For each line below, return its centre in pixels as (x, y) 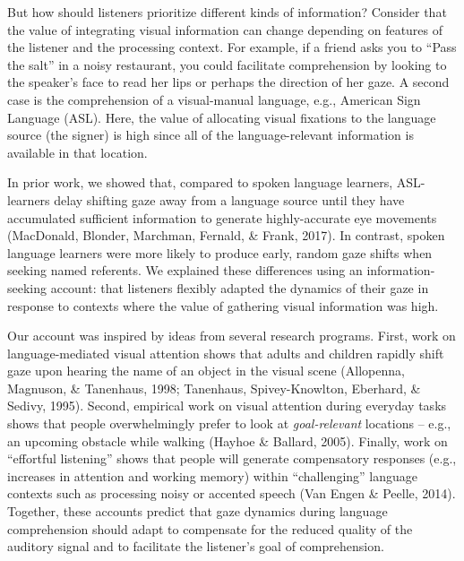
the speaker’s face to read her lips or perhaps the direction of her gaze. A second (228, 82)
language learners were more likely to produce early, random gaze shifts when (220, 252)
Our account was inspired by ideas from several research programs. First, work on (232, 336)
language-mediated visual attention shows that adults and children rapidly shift (226, 353)
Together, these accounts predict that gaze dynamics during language (198, 511)
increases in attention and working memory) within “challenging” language (213, 475)
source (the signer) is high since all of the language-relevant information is (211, 135)
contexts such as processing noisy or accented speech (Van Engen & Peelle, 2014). (232, 493)
